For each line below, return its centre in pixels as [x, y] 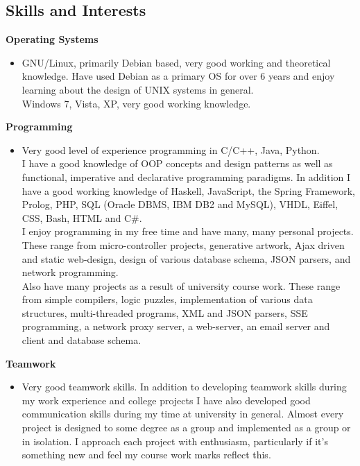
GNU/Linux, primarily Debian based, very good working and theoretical [176, 62]
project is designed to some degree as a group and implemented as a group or [186, 428]
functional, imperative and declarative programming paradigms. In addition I [186, 176]
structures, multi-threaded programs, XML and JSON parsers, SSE [165, 312]
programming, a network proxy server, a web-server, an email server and [176, 326]
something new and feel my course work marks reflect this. [146, 455]
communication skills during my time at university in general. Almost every [183, 414]
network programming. [70, 272]
